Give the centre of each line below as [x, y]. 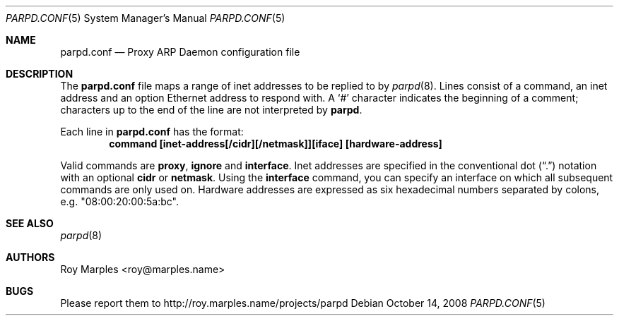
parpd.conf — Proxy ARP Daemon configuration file [180, 52]
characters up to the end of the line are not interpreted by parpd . [211, 110]
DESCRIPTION [40, 74]
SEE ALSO [30, 223]
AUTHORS [30, 257]
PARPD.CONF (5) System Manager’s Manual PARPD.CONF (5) [146, 18]
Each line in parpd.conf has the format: [152, 132]
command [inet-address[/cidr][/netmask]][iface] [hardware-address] [276, 144]
